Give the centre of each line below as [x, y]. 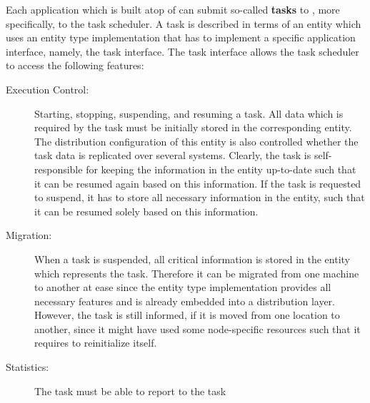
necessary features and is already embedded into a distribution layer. [185, 301]
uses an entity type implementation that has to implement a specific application [181, 37]
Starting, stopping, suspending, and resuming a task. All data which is [189, 113]
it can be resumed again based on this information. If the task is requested [198, 183]
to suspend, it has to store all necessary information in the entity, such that [200, 197]
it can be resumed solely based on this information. [146, 211]
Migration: [29, 235]
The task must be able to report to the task [130, 391]
